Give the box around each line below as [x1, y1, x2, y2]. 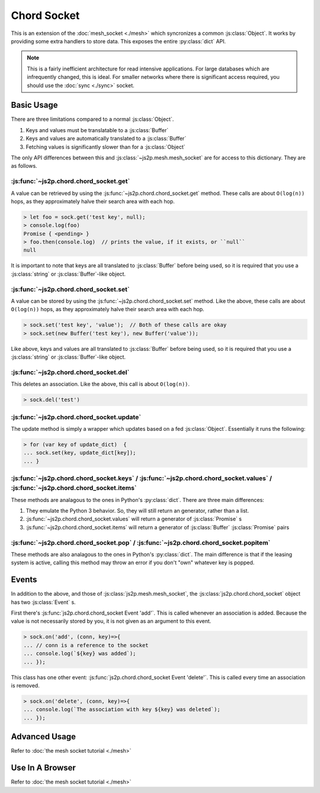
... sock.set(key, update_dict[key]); [23, 449, 136, 456]
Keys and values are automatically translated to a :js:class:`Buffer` [25, 135, 187, 142]
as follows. [11, 162, 38, 170]
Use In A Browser [11, 763, 76, 773]
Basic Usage [11, 100, 58, 110]
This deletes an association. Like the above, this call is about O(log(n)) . [11, 380, 190, 388]
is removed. [11, 682, 40, 689]
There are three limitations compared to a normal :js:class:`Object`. [11, 116, 174, 123]
